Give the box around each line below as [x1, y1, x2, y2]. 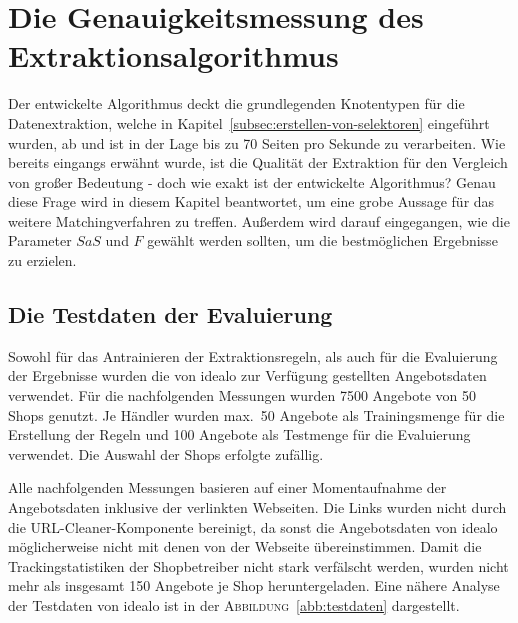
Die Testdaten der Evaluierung [8, 299, 333, 330]
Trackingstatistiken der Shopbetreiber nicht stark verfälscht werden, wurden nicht [8, 555, 509, 576]
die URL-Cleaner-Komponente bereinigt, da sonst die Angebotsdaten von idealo [8, 516, 498, 537]
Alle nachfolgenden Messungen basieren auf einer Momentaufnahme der [8, 477, 447, 498]
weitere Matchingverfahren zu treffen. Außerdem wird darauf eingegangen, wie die [8, 210, 510, 231]
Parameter [8, 230, 72, 251]
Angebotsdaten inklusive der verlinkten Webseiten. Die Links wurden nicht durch [8, 497, 507, 518]
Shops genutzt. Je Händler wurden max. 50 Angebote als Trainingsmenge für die [8, 404, 505, 425]
